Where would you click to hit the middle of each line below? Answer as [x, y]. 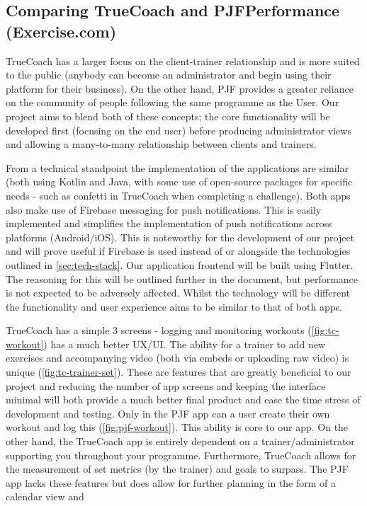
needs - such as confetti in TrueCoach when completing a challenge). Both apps [178, 195]
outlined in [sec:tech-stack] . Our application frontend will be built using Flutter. [180, 264]
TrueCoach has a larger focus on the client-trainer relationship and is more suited [183, 61]
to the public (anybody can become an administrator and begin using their [169, 75]
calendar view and [45, 496]
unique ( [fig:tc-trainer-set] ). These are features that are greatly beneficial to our [179, 372]
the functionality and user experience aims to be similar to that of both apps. [174, 306]
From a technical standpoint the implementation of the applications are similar [177, 167]
